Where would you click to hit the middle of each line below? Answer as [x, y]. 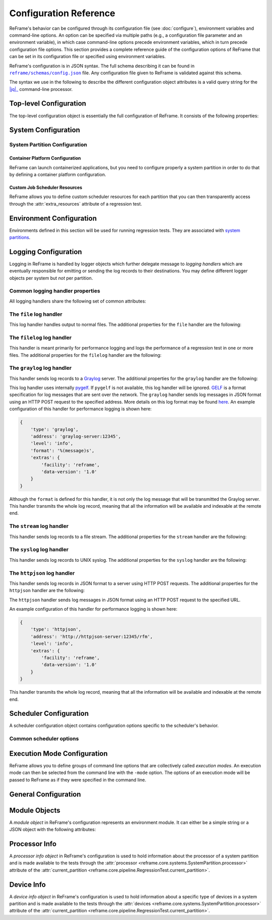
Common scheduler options [44, 739]
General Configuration [45, 794]
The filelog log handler [41, 337]
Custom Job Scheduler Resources [46, 187]
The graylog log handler [41, 368]
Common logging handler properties [55, 291]
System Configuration [45, 130]
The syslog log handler [39, 550]
